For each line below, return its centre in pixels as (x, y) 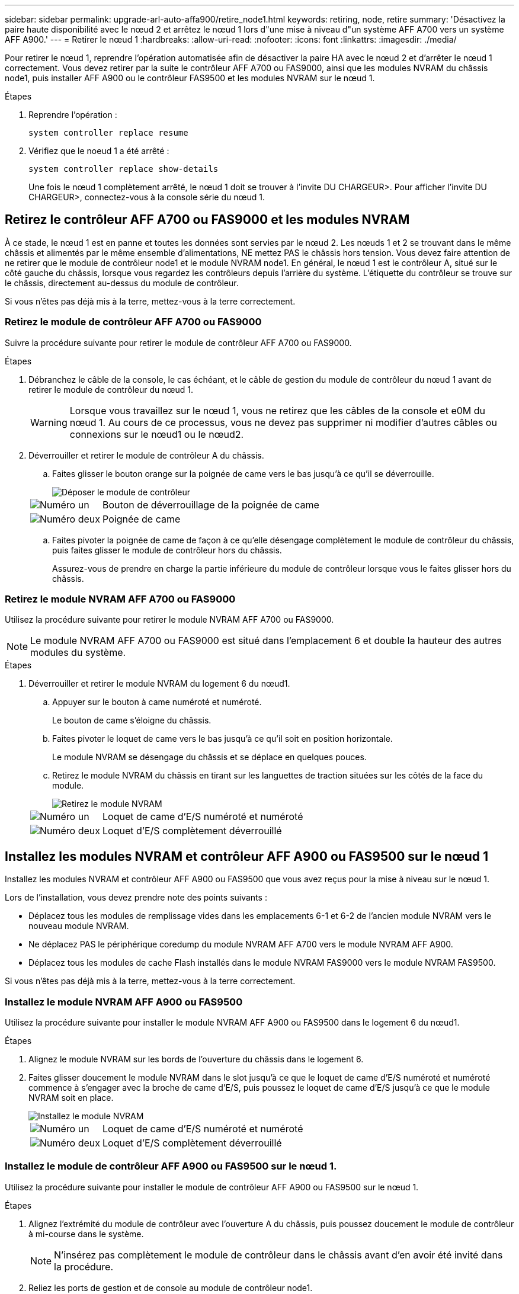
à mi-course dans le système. (86, 1234)
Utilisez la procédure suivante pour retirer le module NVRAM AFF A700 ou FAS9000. (169, 620)
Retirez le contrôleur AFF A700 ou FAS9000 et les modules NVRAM (207, 220)
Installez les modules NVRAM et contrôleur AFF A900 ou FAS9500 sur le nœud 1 (247, 856)
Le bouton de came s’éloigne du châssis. (132, 720)
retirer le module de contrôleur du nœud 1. (111, 389)
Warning (49, 422)
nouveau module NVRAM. (79, 926)
